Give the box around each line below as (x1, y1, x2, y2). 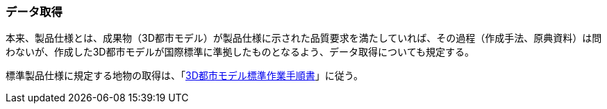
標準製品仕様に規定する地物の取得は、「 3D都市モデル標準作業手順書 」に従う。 (6, 69, 363, 82)
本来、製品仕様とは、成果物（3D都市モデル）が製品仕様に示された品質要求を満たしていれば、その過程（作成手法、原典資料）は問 (6, 32, 602, 44)
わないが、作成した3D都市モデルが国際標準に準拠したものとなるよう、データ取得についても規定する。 (6, 46, 474, 58)
